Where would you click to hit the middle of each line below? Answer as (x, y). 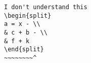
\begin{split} (28, 15)
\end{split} (24, 50)
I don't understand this (46, 7)
